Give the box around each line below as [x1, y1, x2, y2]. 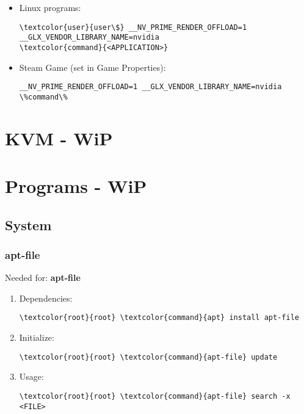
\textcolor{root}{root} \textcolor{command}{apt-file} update [19, 352, 278, 361]
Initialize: [19, 331, 54, 344]
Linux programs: [19, 1, 81, 13]
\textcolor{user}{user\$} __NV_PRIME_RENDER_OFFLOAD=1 [19, 23, 247, 32]
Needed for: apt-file [5, 271, 81, 284]
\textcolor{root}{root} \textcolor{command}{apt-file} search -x [19, 391, 291, 401]
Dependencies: [19, 291, 73, 304]
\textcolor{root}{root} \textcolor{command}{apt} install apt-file [19, 313, 299, 322]
